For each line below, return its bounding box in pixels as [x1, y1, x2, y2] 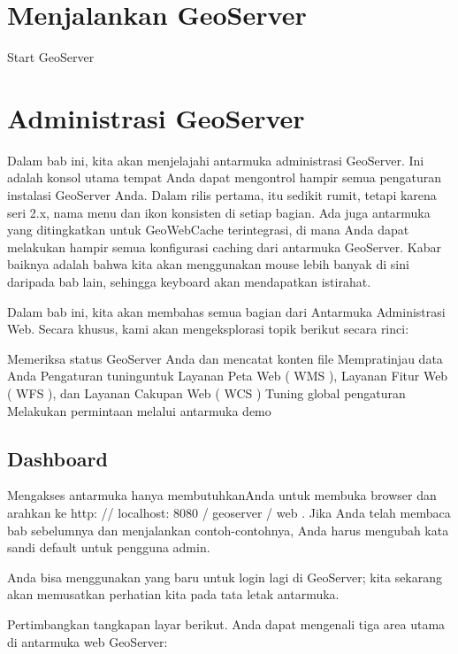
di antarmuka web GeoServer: [7, 632, 168, 650]
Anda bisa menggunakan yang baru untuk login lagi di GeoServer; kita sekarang [7, 567, 443, 586]
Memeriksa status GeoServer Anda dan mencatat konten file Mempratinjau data [7, 349, 443, 367]
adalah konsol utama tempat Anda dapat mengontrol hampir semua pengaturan [7, 168, 442, 187]
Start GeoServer [7, 48, 95, 66]
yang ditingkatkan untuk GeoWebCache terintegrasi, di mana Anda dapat [7, 220, 409, 239]
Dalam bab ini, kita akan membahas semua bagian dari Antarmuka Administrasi [7, 302, 446, 320]
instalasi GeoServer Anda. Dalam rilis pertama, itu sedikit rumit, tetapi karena [7, 186, 437, 204]
